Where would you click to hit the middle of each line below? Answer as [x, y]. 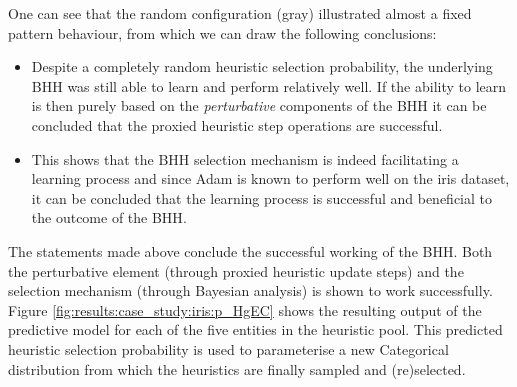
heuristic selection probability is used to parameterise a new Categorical [228, 348]
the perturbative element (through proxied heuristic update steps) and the [236, 270]
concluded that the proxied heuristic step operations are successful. [237, 124]
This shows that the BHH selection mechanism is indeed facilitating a [245, 158]
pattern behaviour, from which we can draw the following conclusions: [222, 32]
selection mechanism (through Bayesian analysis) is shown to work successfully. [250, 290]
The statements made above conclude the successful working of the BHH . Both [250, 250]
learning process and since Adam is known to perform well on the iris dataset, [270, 178]
